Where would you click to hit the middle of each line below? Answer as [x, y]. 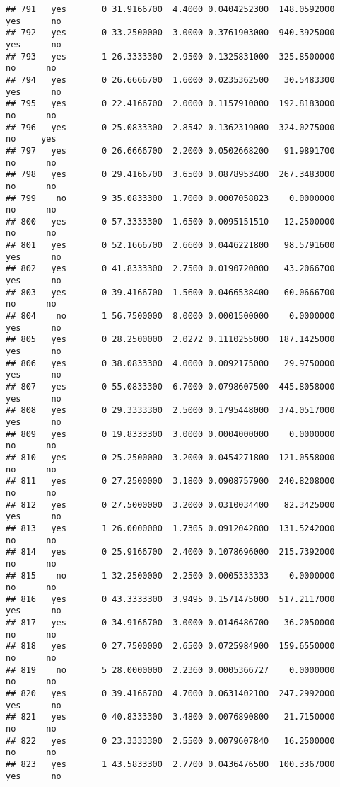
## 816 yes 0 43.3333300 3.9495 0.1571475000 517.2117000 [170, 599]
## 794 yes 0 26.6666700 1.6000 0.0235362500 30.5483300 [170, 80]
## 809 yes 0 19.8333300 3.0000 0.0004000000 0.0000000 [170, 434]
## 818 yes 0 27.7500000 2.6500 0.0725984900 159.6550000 [170, 646]
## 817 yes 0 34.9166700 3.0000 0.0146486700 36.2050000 [170, 623]
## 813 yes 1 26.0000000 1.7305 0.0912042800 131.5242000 [170, 528]
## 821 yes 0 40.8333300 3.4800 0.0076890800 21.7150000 [170, 717]
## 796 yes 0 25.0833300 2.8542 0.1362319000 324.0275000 [170, 127]
